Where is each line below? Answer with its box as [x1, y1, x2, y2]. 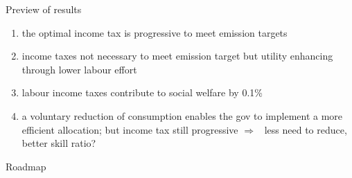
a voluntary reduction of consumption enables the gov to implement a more [21, 108, 343, 123]
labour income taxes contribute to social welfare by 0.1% [21, 85, 263, 100]
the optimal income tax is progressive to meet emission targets [21, 25, 288, 39]
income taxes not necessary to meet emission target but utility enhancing [21, 48, 333, 63]
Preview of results [6, 2, 82, 16]
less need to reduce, [264, 122, 347, 136]
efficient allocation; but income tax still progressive [21, 122, 238, 136]
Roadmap [6, 159, 46, 173]
